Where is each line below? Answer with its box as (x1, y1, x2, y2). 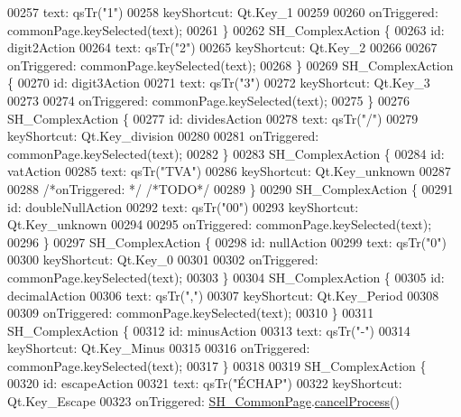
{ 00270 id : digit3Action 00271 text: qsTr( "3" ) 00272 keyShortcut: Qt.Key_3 (7, 73, 430, 92)
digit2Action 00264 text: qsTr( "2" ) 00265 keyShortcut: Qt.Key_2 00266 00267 (7, 38, 438, 57)
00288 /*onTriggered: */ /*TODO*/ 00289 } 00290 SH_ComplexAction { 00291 (7, 179, 454, 198)
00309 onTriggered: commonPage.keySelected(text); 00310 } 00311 (7, 303, 374, 322)
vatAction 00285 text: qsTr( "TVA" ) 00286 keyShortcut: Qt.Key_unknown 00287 (7, 162, 451, 181)
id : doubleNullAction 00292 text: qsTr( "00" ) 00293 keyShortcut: (7, 197, 359, 216)
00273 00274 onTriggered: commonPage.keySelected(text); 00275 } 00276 (7, 90, 410, 109)
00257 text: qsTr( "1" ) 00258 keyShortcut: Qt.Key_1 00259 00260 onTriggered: (7, 3, 438, 21)
